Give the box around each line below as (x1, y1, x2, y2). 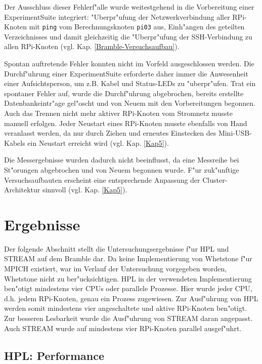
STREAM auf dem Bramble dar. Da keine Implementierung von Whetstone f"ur (4, 253, 252, 264)
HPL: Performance (4, 347, 105, 363)
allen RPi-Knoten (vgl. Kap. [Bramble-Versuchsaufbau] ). (4, 41, 180, 52)
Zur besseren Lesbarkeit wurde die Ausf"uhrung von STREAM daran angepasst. (4, 313, 253, 323)
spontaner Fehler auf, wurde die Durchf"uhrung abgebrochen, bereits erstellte (4, 88, 244, 98)
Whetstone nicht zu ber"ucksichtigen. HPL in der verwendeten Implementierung (4, 273, 252, 284)
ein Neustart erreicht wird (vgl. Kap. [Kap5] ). (27, 137, 169, 148)
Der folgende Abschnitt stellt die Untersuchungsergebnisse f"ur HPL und (4, 243, 229, 254)
